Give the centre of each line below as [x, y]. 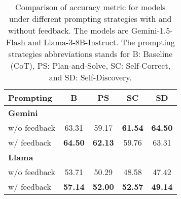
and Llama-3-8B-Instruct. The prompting [101, 42]
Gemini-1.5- [152, 30]
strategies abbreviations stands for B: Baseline [90, 54]
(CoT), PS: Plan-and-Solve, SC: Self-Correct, [90, 65]
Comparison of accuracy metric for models [90, 7]
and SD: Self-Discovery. [90, 77]
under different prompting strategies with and [90, 19]
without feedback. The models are [68, 30]
